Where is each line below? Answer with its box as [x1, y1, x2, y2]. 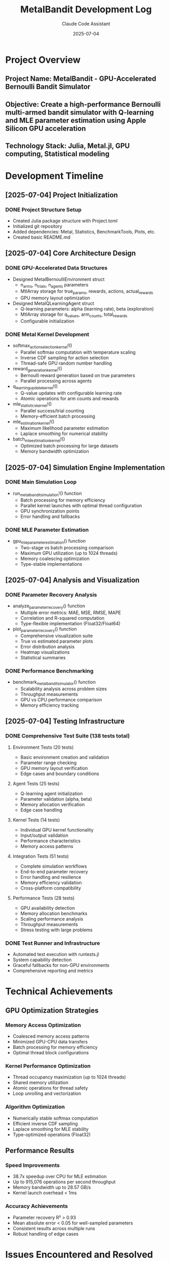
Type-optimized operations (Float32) [12, 1131, 91, 1138]
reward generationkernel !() [12, 366, 62, 373]
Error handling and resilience [20, 874, 81, 880]
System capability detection [12, 957, 72, 963]
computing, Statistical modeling [5, 150, 110, 158]
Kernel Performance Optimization [5, 1062, 91, 1069]
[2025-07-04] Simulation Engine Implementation [5, 463, 165, 472]
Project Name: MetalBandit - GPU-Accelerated [5, 75, 157, 83]
